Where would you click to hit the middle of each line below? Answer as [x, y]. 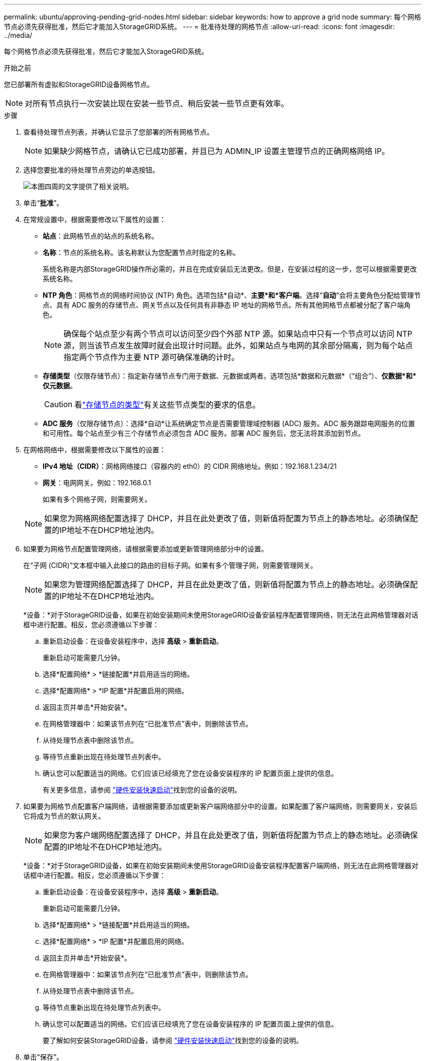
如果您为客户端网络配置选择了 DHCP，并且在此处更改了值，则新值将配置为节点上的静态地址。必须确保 [231, 835]
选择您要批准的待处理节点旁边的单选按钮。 [91, 170]
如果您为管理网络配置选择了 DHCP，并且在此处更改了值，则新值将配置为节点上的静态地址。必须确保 [227, 584]
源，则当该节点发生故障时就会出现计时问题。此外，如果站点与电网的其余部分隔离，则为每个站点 [238, 345]
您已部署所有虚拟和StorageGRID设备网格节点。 [79, 84]
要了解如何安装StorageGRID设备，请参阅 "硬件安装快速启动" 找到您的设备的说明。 [173, 1040]
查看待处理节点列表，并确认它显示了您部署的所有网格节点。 [118, 132]
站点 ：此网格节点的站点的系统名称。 [100, 236]
